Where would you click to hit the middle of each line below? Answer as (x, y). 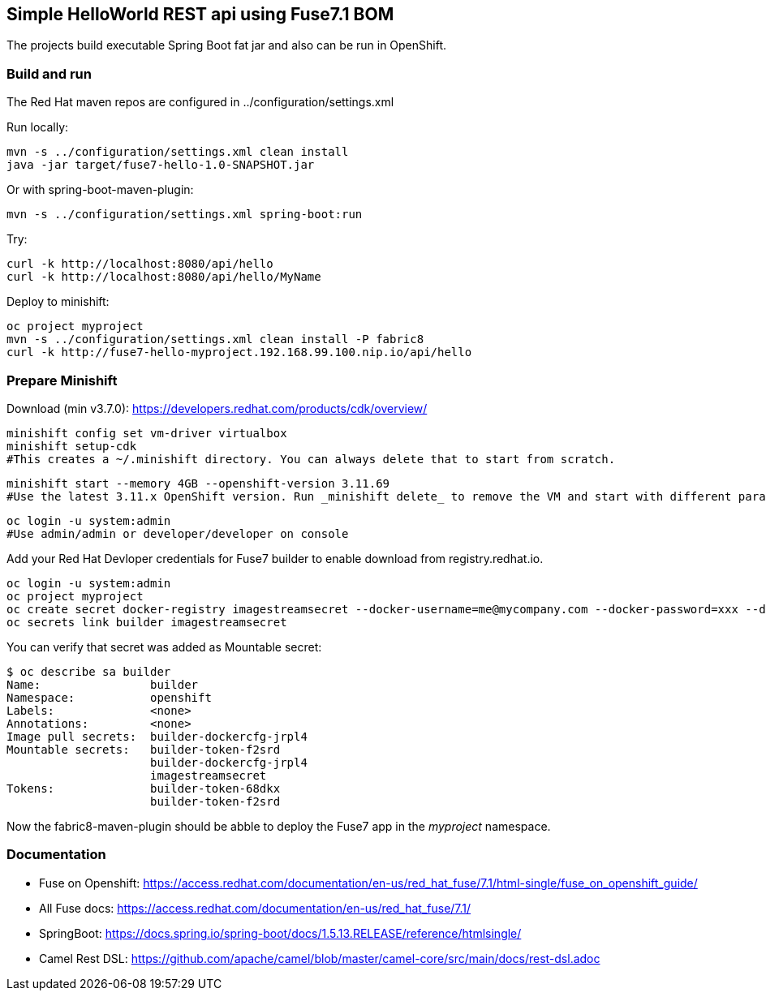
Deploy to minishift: (58, 302)
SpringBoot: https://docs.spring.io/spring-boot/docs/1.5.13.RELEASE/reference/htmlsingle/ (280, 933)
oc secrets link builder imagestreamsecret (147, 622)
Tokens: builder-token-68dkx (144, 788)
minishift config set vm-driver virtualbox (147, 433)
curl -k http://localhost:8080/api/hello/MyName (164, 277)
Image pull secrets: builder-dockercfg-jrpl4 (157, 736)
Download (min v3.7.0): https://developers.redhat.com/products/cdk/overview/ (217, 408)
